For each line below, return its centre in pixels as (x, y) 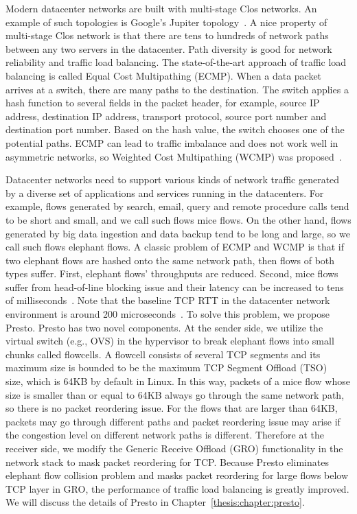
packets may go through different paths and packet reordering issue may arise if (173, 421)
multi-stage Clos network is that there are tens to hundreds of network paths (167, 35)
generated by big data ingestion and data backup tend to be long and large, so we (178, 233)
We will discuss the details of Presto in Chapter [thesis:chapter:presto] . (155, 502)
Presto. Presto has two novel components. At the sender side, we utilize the (164, 327)
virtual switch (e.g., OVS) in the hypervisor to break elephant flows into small (170, 341)
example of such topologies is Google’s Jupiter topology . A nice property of (166, 22)
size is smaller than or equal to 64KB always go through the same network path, (175, 394)
